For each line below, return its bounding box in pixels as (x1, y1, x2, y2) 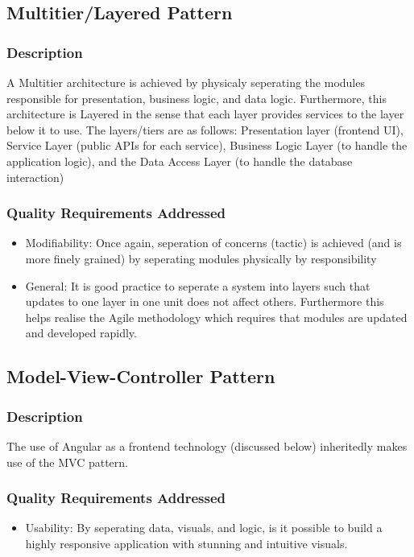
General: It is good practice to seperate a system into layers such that (25, 277, 371, 294)
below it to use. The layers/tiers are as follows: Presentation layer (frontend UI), (6, 121, 404, 138)
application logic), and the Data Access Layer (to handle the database (6, 152, 353, 169)
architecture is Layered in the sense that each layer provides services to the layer (6, 105, 404, 122)
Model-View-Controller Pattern (6, 364, 275, 389)
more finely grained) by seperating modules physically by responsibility (25, 250, 377, 266)
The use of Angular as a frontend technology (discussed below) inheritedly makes (6, 437, 408, 454)
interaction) (6, 168, 64, 185)
